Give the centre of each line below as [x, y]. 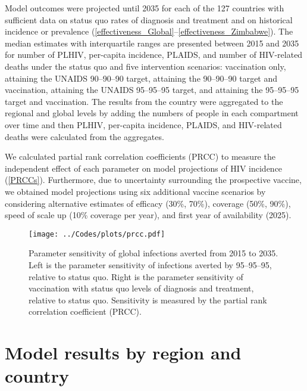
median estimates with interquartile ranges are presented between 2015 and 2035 [152, 43]
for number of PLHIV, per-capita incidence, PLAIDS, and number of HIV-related [154, 55]
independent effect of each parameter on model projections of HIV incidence [144, 168]
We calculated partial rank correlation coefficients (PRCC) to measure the [140, 156]
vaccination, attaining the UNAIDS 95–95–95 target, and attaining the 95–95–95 [152, 90]
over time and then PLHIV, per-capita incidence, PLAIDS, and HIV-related [143, 124]
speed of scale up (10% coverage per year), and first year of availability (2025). [148, 215]
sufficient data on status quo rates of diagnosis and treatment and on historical [149, 19]
